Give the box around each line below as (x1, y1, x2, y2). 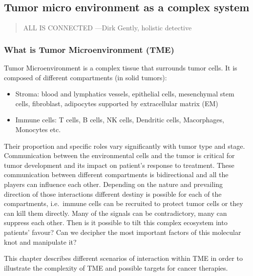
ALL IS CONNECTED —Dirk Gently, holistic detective (23, 23, 192, 33)
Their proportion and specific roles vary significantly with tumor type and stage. (4, 140, 245, 151)
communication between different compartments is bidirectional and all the (4, 169, 229, 180)
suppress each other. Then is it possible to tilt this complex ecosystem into (4, 217, 228, 228)
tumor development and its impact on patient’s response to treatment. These (4, 160, 234, 170)
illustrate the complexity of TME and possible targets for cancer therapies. (4, 262, 228, 273)
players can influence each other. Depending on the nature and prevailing (4, 179, 223, 189)
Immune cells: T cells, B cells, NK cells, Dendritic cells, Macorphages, (15, 115, 224, 125)
